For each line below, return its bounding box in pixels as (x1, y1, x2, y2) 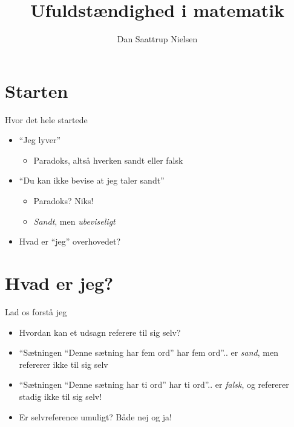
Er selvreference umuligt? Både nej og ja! (19, 410, 172, 423)
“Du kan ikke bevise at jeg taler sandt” (19, 174, 165, 187)
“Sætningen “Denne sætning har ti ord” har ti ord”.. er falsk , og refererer (19, 378, 289, 391)
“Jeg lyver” (19, 133, 61, 146)
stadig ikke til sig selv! (19, 390, 102, 402)
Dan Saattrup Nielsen (117, 33, 198, 45)
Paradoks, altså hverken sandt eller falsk (33, 153, 183, 166)
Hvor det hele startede (5, 113, 88, 126)
